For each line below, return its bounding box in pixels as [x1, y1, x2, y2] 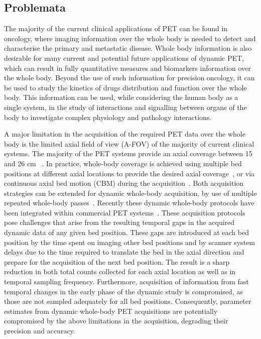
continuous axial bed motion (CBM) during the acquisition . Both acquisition [4, 178, 244, 188]
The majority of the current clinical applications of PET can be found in [4, 23, 228, 34]
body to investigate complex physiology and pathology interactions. [4, 111, 212, 122]
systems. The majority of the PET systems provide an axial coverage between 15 [4, 148, 252, 159]
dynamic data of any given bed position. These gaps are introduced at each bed [4, 227, 249, 238]
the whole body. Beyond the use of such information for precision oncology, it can [4, 72, 255, 83]
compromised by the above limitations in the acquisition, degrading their [4, 315, 228, 326]
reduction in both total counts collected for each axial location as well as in [4, 266, 236, 277]
